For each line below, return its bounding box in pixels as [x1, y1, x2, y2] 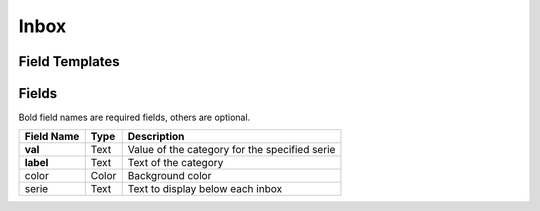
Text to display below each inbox [127, 182, 283, 196]
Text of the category [127, 156, 224, 170]
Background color [127, 169, 212, 183]
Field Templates [18, 53, 120, 70]
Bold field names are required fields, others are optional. [18, 111, 251, 124]
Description [127, 130, 185, 144]
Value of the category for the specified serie [127, 143, 336, 157]
